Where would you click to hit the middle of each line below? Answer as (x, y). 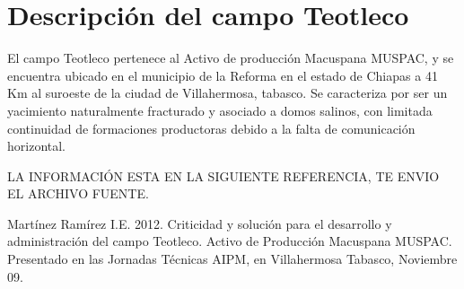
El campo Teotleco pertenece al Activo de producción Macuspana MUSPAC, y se (231, 58)
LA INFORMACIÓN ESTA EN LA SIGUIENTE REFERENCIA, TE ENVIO (223, 175)
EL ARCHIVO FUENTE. (78, 193)
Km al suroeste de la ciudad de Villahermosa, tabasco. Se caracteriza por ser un (228, 93)
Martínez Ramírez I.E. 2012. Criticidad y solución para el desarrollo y (200, 223)
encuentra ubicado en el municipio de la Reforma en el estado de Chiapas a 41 (223, 75)
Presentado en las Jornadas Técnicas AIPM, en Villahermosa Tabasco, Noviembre (232, 259)
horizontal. (37, 146)
